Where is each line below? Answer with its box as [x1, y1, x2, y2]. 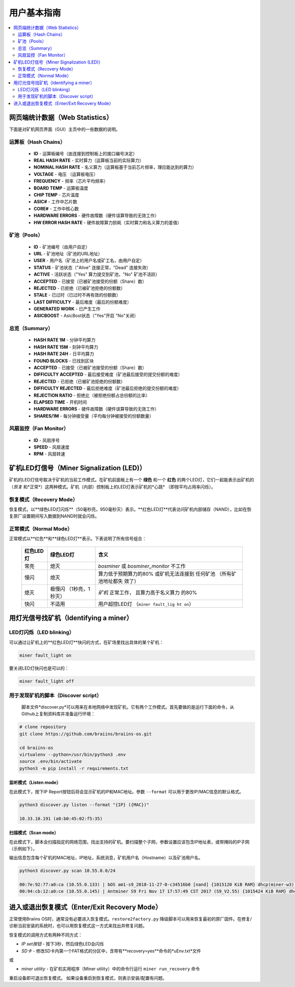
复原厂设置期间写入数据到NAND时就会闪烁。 [9, 513, 99, 519]
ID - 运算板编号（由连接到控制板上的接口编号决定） [33, 150, 138, 156]
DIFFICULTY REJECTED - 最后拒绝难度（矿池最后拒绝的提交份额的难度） [33, 385, 181, 391]
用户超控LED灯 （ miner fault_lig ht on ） [98, 600, 194, 607]
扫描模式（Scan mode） [9, 830, 59, 836]
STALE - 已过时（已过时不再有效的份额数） [33, 292, 121, 298]
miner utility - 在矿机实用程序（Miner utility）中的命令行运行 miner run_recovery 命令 [21, 966, 200, 972]
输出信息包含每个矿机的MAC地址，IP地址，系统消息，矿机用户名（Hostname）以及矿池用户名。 [9, 855, 204, 861]
